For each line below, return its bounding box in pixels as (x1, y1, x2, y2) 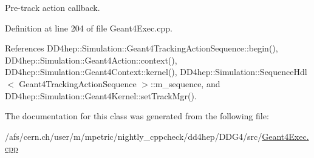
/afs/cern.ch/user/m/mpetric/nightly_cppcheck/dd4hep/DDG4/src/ (5, 130, 262, 142)
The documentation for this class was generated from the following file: (5, 110, 269, 122)
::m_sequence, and (151, 77, 220, 90)
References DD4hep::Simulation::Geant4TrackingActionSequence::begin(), (5, 42, 278, 54)
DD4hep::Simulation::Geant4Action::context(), (5, 53, 177, 66)
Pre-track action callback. (5, 1, 100, 13)
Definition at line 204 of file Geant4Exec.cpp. (5, 21, 172, 34)
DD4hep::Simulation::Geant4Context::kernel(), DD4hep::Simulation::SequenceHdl (5, 65, 307, 78)
